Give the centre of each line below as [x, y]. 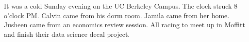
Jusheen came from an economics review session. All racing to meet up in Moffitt [124, 25]
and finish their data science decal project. [67, 34]
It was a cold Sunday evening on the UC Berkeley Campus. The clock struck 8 [121, 6]
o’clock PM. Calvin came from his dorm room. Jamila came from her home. [117, 15]
